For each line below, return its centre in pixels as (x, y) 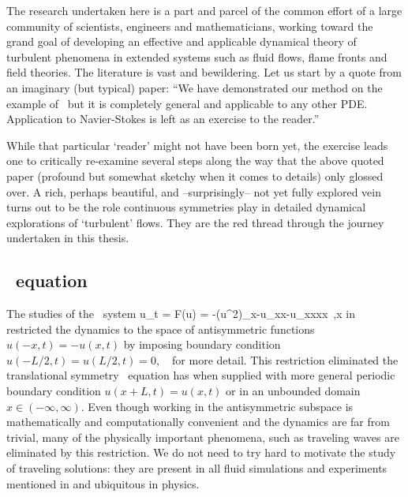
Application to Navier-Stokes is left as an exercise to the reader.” (163, 119)
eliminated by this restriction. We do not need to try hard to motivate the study (201, 452)
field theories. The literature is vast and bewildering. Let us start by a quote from (204, 72)
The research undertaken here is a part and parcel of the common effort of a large (204, 10)
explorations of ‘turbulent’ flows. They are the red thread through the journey (195, 222)
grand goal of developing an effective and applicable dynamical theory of (182, 41)
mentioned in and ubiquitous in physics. (103, 483)
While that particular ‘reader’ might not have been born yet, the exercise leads (197, 145)
